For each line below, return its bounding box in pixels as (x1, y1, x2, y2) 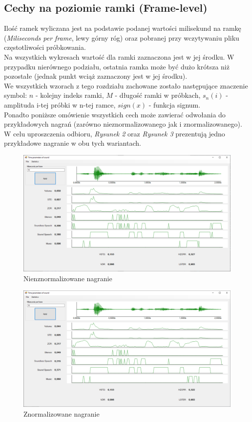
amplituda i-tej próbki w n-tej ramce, (4, 99, 116, 110)
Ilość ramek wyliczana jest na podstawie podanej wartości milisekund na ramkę (4, 23, 241, 33)
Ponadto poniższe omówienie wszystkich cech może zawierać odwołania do (4, 109, 226, 119)
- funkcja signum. (148, 99, 201, 110)
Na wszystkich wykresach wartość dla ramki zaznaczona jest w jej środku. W (4, 51, 234, 62)
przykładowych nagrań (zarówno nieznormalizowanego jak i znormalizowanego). (4, 119, 242, 129)
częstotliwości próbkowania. (4, 42, 86, 52)
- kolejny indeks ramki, (35, 90, 104, 100)
